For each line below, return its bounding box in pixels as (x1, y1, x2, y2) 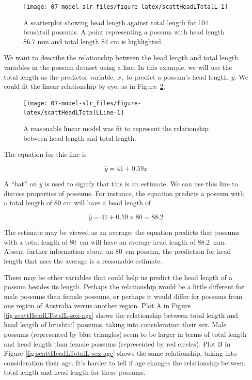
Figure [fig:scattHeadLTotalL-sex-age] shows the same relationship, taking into (4, 348, 237, 358)
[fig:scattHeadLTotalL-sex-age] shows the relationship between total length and (4, 310, 238, 320)
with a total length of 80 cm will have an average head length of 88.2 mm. (4, 236, 226, 247)
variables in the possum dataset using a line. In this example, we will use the (4, 62, 232, 72)
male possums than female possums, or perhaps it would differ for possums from (4, 291, 243, 301)
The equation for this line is (4, 149, 87, 159)
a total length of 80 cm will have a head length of (4, 198, 151, 208)
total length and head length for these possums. (4, 367, 146, 377)
